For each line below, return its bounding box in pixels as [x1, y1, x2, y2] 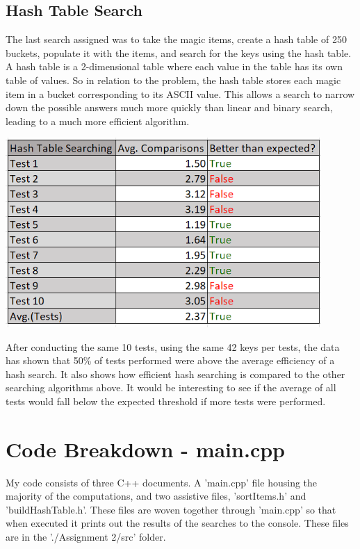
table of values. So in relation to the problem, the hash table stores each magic [6, 72, 341, 87]
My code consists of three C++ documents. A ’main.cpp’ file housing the [6, 475, 318, 489]
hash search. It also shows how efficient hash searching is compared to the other [6, 366, 345, 381]
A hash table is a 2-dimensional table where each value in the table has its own [6, 59, 343, 74]
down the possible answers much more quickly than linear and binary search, [6, 100, 333, 115]
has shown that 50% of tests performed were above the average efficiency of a [6, 353, 335, 368]
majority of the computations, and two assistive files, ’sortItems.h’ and [6, 489, 306, 503]
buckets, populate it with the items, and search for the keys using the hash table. [6, 45, 352, 60]
